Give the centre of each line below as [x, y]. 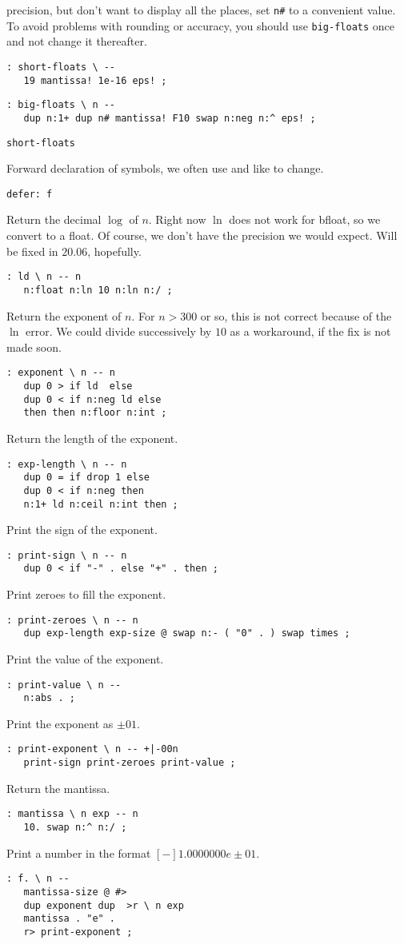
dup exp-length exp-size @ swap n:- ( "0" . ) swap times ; [187, 633]
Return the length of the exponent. [92, 438]
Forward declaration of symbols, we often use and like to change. [165, 168]
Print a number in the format [79, 852]
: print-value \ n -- [64, 685]
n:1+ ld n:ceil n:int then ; [101, 504]
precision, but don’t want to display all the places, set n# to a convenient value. [201, 10]
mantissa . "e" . [70, 919]
